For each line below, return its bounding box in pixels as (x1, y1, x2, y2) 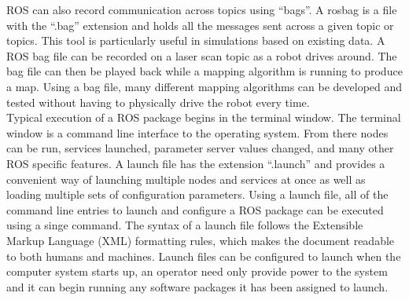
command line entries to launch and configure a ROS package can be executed (6, 201, 384, 218)
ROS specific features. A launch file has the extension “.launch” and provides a (6, 155, 385, 171)
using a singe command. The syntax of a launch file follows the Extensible (6, 217, 363, 233)
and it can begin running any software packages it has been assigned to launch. (6, 278, 389, 295)
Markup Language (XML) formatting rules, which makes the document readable (6, 232, 395, 248)
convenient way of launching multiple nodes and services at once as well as (6, 170, 366, 187)
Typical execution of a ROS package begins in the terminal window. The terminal (6, 109, 401, 126)
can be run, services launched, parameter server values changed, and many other (6, 140, 394, 156)
